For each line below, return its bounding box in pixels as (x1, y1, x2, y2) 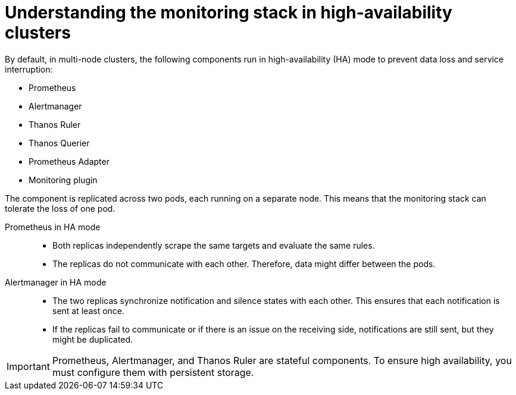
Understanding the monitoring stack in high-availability (5, 2, 452, 23)
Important (7, 360, 50, 372)
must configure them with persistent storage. (52, 366, 254, 378)
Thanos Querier (29, 137, 90, 148)
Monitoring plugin (29, 174, 98, 185)
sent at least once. (52, 305, 125, 316)
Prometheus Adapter (29, 156, 110, 167)
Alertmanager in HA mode (5, 277, 107, 287)
